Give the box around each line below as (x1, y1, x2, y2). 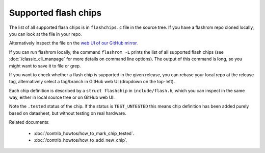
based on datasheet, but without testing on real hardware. (9, 110, 127, 116)
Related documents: (9, 119, 50, 125)
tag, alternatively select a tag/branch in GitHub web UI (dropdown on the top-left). (9, 79, 175, 85)
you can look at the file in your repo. (9, 31, 82, 37)
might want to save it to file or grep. (9, 63, 81, 68)
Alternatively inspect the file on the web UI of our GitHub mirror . (9, 40, 138, 46)
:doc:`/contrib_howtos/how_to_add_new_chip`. (33, 137, 128, 143)
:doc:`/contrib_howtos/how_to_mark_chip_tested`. (33, 130, 134, 136)
